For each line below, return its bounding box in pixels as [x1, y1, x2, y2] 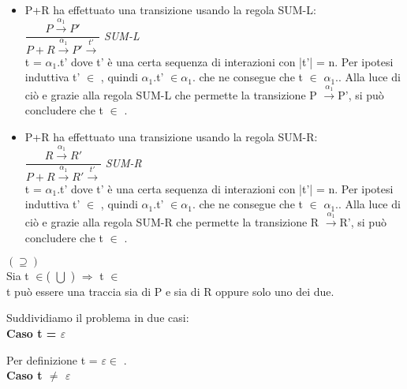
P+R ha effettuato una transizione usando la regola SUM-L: [24, 2, 316, 17]
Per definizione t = [6, 351, 98, 368]
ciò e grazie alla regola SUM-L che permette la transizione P [24, 86, 317, 103]
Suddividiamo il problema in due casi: [6, 309, 189, 326]
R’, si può [339, 213, 386, 230]
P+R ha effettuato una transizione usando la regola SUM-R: [24, 129, 318, 145]
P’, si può [338, 86, 384, 103]
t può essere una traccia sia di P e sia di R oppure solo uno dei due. [6, 282, 334, 299]
